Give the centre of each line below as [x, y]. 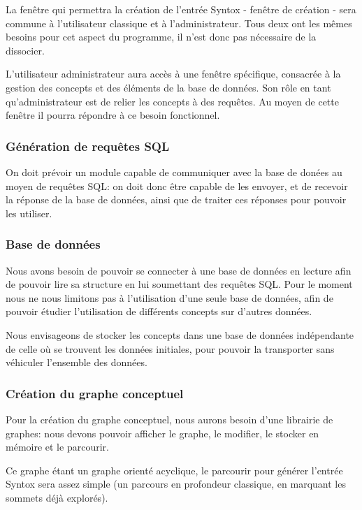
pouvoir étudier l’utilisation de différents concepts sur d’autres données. [159, 311]
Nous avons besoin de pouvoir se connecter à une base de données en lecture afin [179, 270]
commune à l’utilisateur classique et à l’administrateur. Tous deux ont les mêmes [179, 23]
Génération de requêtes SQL [88, 146]
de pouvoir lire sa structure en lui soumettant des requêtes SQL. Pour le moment [179, 284]
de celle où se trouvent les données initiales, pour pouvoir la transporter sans [170, 348]
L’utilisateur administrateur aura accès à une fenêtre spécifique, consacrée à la [173, 74]
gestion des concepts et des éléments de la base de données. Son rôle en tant [168, 87]
